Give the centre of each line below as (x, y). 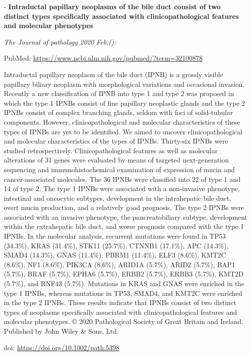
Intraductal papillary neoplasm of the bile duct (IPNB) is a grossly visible (114, 74)
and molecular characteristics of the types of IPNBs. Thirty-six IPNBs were (116, 141)
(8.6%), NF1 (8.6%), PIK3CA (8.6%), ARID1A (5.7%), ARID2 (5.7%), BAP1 (119, 264)
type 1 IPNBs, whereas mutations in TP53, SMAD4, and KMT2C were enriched (123, 293)
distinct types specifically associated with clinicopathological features (121, 16)
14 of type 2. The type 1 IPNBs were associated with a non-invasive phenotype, (122, 188)
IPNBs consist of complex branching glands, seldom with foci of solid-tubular (118, 112)
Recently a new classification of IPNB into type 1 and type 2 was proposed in (119, 93)
